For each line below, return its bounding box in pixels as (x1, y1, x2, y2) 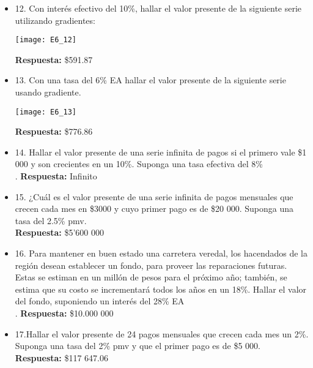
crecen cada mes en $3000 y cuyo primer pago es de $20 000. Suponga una (15, 202, 294, 215)
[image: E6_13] (15, 107, 77, 116)
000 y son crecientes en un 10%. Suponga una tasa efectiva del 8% (15, 157, 263, 170)
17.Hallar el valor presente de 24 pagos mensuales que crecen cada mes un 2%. (15, 327, 309, 340)
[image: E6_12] (15, 36, 77, 45)
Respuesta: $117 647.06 (15, 351, 109, 364)
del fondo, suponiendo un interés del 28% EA (15, 295, 185, 307)
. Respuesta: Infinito (15, 170, 97, 182)
